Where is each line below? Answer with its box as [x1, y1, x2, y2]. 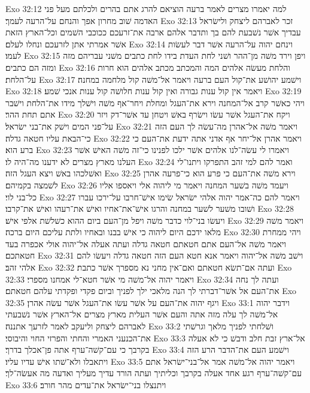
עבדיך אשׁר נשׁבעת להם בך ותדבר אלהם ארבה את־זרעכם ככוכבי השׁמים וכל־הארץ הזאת [5, 26, 301, 38]
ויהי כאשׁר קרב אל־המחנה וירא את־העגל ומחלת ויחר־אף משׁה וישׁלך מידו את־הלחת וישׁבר [5, 96, 305, 109]
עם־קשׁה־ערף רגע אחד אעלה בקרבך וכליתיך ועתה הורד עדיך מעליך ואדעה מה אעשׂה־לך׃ [5, 367, 302, 379]
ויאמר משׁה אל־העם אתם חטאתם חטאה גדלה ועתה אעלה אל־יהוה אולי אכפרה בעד [5, 237, 287, 250]
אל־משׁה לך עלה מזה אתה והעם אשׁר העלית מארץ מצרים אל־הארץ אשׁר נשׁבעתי [5, 308, 278, 320]
